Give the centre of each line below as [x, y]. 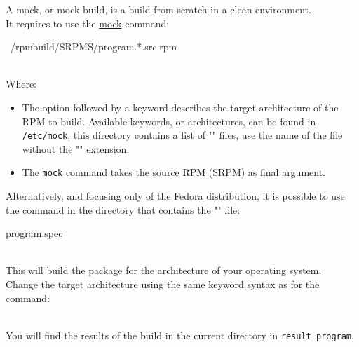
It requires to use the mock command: [88, 23]
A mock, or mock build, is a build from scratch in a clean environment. [158, 9]
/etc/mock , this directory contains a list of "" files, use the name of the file [182, 135]
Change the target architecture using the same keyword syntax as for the [163, 284]
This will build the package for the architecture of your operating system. [164, 270]
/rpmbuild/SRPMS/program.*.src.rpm [94, 47]
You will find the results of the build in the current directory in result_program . [180, 335]
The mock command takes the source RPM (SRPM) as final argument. [174, 172]
